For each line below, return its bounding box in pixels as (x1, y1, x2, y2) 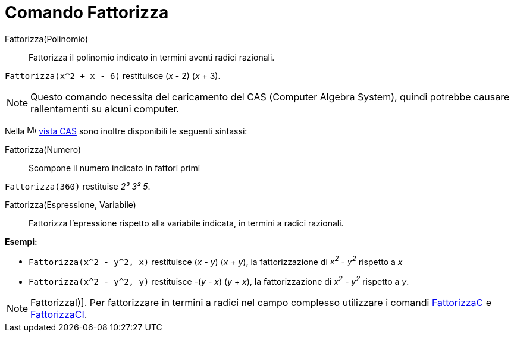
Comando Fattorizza (5, 2, 169, 23)
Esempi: (5, 236, 37, 247)
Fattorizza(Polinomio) (5, 33, 89, 44)
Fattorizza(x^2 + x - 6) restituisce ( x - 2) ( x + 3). (5, 70, 221, 81)
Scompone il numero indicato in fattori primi (29, 162, 200, 173)
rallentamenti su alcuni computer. (30, 102, 180, 115)
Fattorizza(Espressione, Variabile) (5, 199, 136, 210)
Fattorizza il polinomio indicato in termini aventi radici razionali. (29, 52, 275, 62)
